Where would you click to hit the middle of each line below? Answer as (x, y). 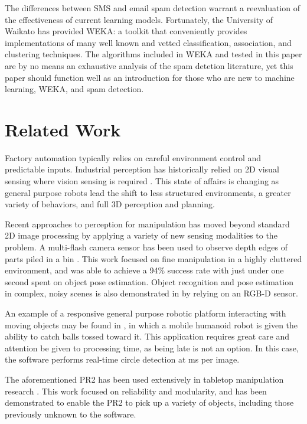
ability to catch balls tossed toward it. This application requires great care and (147, 336)
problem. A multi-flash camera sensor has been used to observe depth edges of (146, 247)
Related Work (63, 129)
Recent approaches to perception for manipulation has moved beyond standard (147, 224)
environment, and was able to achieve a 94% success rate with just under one (144, 270)
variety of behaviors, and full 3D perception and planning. (110, 204)
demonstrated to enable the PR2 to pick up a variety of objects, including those (149, 402)
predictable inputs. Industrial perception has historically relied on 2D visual (142, 169)
